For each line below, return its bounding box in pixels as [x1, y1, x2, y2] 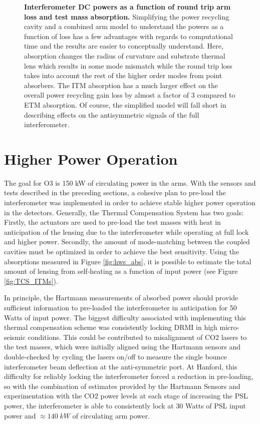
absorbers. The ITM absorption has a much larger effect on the [24, 80, 218, 90]
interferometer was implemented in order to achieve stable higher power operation [4, 197, 255, 208]
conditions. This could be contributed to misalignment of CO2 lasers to [28, 331, 247, 342]
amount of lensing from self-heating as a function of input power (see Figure [4, 266, 238, 276]
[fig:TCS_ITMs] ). [4, 275, 58, 286]
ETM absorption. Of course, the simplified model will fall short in [24, 99, 226, 110]
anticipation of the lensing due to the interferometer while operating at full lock [4, 226, 249, 237]
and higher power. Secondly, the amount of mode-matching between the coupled [4, 236, 250, 247]
